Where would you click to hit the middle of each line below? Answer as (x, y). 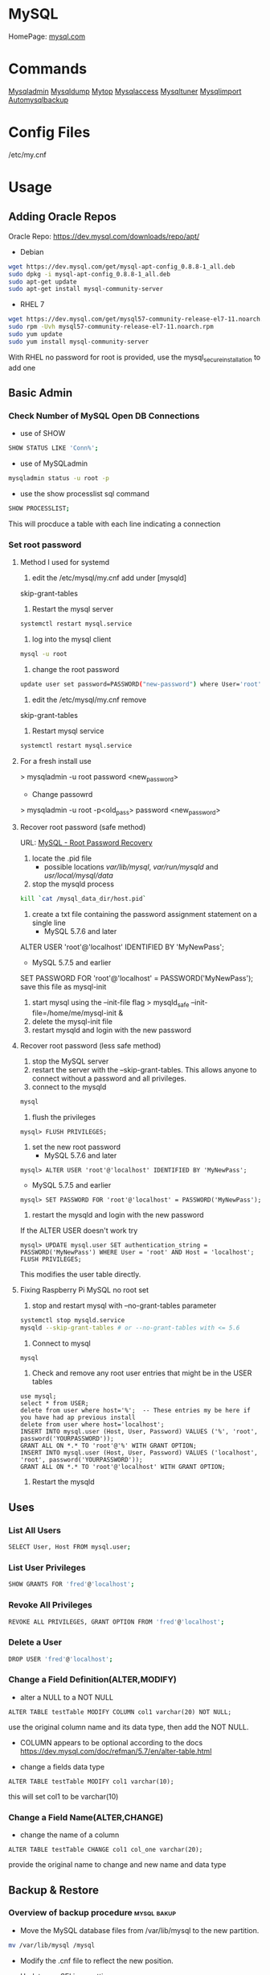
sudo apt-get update (43, 282)
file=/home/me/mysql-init (74, 1013)
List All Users (35, 1530)
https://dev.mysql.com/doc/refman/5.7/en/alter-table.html (116, 1751)
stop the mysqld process (73, 884)
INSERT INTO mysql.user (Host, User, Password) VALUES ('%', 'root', (139, 1432)
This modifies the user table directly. (80, 1274)
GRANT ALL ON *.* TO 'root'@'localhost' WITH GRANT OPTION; (123, 1467)
